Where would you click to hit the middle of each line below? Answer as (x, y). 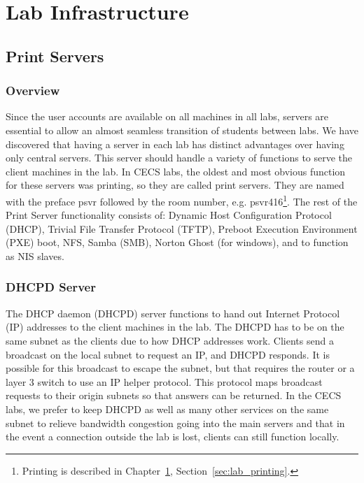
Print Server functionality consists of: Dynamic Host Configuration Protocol (169, 215)
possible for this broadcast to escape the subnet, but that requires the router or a (180, 368)
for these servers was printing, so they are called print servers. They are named (175, 185)
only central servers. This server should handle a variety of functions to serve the (179, 158)
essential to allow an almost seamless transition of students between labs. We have (182, 130)
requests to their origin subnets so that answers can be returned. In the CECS (174, 395)
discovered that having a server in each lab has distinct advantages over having (175, 144)
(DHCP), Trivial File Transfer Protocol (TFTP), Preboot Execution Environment (182, 228)
